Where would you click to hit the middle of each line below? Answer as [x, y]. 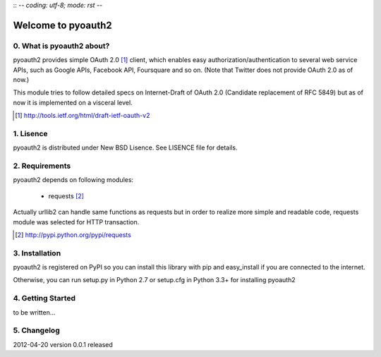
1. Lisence [31, 133]
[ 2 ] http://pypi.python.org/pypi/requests [73, 235]
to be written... [34, 312]
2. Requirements [42, 166]
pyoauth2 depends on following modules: [73, 180]
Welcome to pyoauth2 [62, 25]
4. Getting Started [44, 298]
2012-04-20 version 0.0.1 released [63, 344]
